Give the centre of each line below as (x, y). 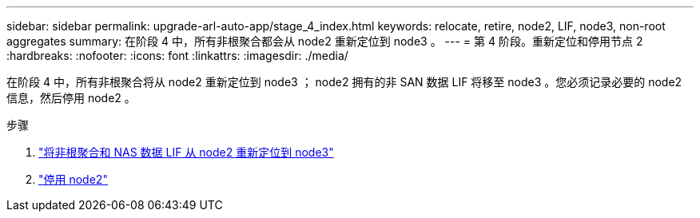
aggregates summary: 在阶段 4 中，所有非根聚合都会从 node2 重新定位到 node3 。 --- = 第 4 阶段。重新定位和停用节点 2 (325, 41)
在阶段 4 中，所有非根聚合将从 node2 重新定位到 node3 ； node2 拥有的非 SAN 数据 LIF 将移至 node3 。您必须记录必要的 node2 (344, 82)
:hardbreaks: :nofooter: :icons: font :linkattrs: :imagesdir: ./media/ (177, 55)
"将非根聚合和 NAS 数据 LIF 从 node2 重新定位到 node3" (186, 152)
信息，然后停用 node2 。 (71, 98)
